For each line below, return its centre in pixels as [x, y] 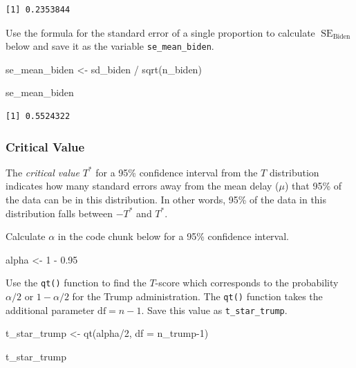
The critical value [43, 172]
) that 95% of [313, 186]
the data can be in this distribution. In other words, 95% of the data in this [166, 200]
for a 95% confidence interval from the [177, 172]
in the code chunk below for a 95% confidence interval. [173, 236]
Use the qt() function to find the [76, 283]
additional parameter [50, 310]
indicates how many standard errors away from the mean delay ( [142, 186]
